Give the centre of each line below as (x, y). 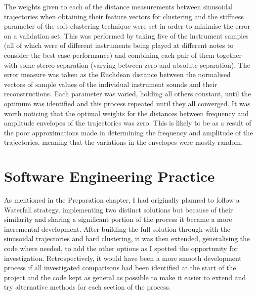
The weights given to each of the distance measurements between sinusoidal (118, 6)
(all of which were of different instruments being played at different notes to (119, 45)
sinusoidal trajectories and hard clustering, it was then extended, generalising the (127, 238)
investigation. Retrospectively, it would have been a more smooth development (123, 258)
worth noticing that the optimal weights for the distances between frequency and (127, 113)
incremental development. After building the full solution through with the (117, 229)
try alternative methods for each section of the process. (87, 287)
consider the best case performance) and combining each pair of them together (123, 55)
